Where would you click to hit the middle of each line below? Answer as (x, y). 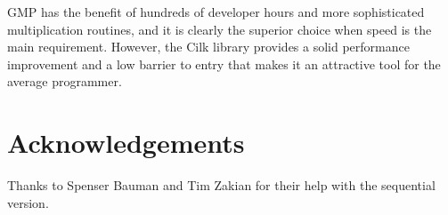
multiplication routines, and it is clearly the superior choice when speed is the (220, 29)
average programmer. (65, 81)
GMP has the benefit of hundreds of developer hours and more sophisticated (216, 12)
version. (28, 202)
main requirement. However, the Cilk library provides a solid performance (208, 47)
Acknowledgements (126, 143)
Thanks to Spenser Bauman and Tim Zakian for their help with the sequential (221, 185)
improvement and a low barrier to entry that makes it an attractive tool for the (224, 64)
